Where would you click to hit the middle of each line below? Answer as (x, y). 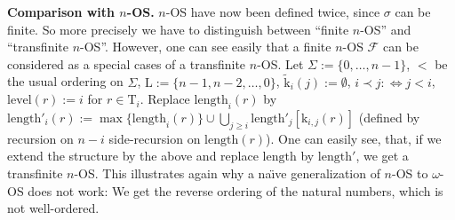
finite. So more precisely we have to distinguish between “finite (178, 29)
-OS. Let (280, 63)
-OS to (410, 173)
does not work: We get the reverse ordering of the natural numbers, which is (235, 190)
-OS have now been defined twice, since (273, 12)
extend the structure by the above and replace (133, 156)
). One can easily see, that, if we (354, 138)
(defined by (389, 117)
